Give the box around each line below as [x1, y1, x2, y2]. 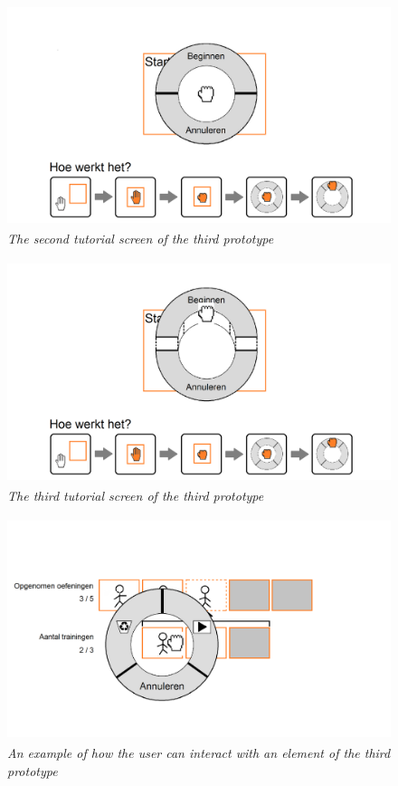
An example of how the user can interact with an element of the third [7, 743, 391, 762]
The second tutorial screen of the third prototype [7, 229, 274, 248]
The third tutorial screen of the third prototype [7, 486, 264, 505]
